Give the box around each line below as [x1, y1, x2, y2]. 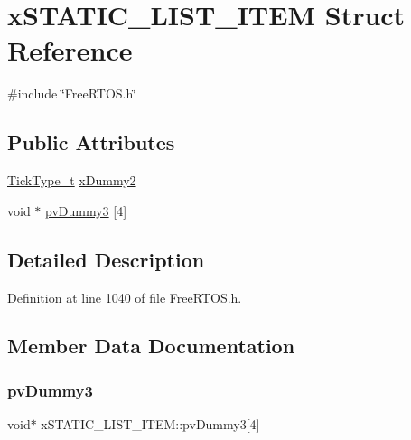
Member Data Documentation [7, 332, 295, 360]
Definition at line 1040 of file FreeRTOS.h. [7, 287, 242, 306]
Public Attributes [7, 128, 175, 156]
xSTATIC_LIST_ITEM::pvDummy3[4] [41, 415, 260, 434]
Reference [7, 32, 133, 69]
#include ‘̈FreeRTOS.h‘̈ [7, 84, 137, 103]
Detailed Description [7, 245, 205, 273]
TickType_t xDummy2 [7, 171, 136, 190]
